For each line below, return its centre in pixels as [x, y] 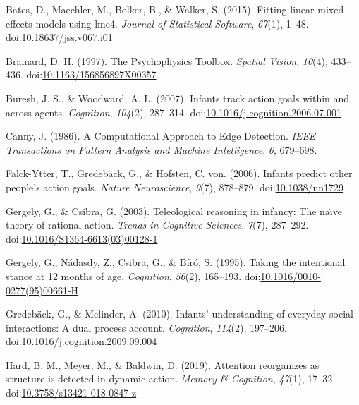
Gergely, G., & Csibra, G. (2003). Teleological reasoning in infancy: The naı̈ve [174, 211]
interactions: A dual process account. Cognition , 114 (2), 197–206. [146, 327]
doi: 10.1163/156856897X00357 [91, 74]
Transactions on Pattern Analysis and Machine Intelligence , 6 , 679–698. [162, 149]
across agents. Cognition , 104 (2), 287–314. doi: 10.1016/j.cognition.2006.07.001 [174, 112]
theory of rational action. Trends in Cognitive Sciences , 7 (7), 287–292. [157, 225]
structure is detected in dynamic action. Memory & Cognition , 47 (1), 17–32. [171, 379]
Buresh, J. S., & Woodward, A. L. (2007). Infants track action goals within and [178, 98]
